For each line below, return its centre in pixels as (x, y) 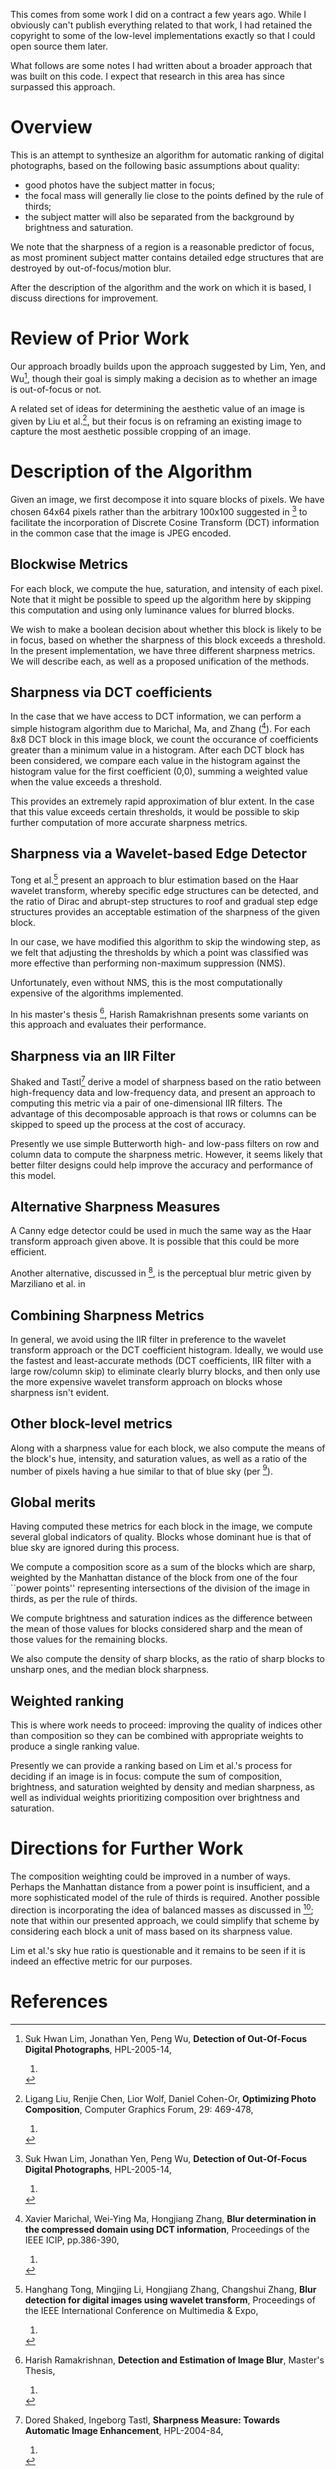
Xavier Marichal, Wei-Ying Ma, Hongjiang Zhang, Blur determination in (170, 2218)
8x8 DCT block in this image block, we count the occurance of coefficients (164, 740)
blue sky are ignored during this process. (95, 1548)
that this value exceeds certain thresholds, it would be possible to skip (155, 812)
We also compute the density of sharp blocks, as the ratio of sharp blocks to (167, 1659)
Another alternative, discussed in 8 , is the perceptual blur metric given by (161, 1272)
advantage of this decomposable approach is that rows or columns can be (163, 1113)
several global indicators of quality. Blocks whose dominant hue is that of (161, 1537)
